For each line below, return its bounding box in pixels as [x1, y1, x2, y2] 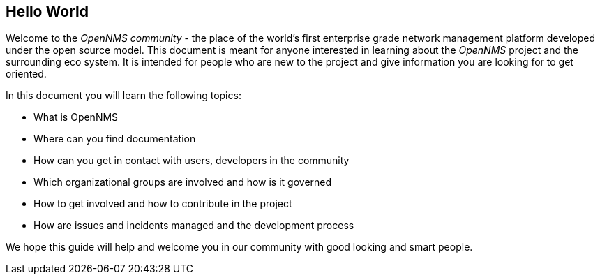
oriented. [6, 68, 47, 80]
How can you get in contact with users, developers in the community [33, 154, 350, 167]
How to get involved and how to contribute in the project [33, 198, 292, 210]
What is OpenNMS [33, 111, 119, 124]
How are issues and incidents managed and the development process [33, 219, 354, 232]
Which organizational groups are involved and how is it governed [33, 176, 332, 189]
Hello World [6, 3, 89, 20]
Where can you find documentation [33, 133, 196, 145]
